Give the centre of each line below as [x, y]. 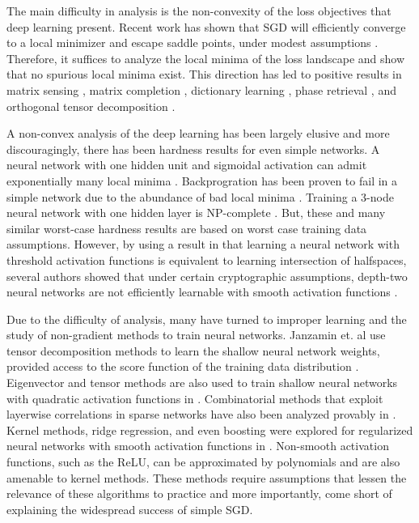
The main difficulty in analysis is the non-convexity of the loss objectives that [199, 11]
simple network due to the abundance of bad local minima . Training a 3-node [200, 196]
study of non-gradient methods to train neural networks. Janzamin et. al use [196, 335]
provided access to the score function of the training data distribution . [183, 366]
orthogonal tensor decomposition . [91, 106]
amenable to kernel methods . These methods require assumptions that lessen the [207, 477]
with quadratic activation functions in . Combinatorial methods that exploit [195, 398]
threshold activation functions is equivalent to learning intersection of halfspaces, [207, 259]
